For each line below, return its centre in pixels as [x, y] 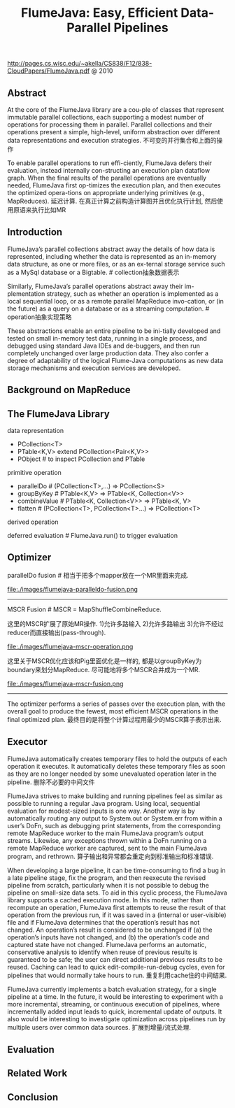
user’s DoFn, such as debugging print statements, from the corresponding [114, 825]
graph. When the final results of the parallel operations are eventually [107, 178]
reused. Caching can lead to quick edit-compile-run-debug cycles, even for [116, 967]
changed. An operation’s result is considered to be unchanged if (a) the [110, 930]
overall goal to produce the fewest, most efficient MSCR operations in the [113, 711]
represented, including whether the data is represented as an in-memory [112, 256]
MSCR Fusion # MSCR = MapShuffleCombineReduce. [85, 609]
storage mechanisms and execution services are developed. [94, 368]
